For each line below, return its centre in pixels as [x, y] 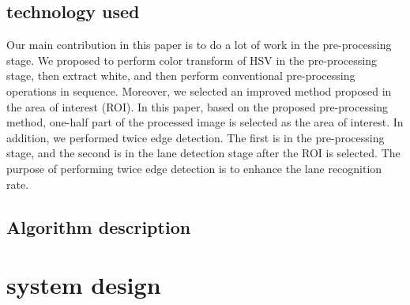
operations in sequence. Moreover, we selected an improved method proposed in [199, 90]
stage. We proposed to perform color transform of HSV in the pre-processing [192, 60]
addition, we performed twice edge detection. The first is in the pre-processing [196, 137]
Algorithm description [99, 226]
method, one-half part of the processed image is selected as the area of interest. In [205, 122]
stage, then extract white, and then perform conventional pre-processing [181, 75]
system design [84, 285]
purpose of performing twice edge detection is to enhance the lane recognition [194, 168]
